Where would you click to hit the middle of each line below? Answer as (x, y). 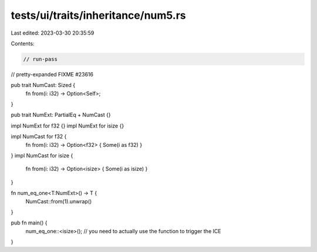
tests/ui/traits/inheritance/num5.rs (98, 15)
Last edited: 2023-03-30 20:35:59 (53, 33)
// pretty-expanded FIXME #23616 (52, 74)
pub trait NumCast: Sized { (43, 85)
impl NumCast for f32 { (39, 137)
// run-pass (41, 59)
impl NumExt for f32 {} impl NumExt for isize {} (68, 126)
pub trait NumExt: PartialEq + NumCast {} (61, 115)
